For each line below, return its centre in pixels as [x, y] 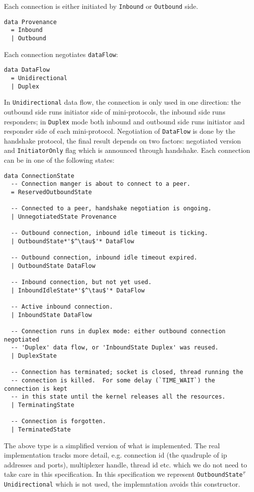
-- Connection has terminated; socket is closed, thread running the [127, 372]
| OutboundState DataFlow [53, 266]
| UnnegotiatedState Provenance [64, 217]
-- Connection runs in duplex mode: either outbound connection [118, 332]
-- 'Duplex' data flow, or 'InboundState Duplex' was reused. [115, 348]
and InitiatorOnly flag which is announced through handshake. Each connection [127, 150]
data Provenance [30, 22]
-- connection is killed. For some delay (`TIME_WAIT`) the [113, 381]
